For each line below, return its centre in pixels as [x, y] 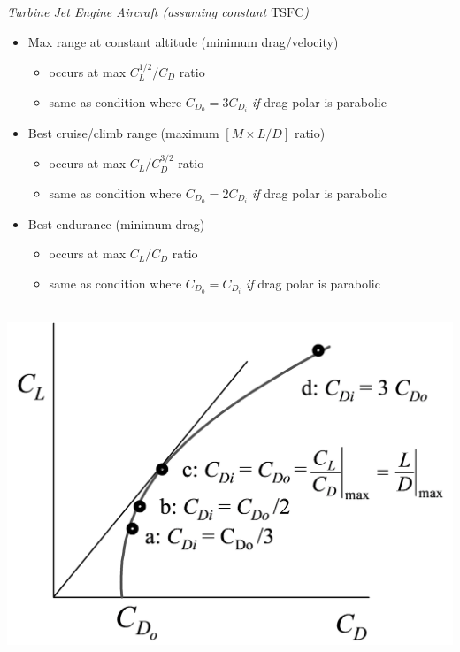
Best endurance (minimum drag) [116, 223]
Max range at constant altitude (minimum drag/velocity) [183, 41]
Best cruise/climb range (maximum [123, 132]
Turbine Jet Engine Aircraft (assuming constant [137, 12]
